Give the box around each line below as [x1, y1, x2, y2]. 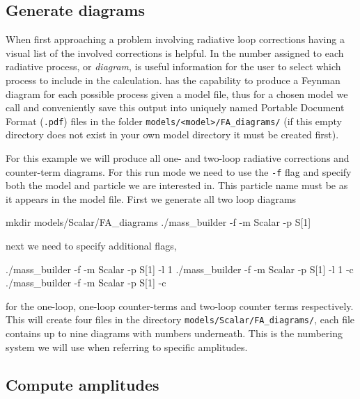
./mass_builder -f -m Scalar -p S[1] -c [6, 275, 166, 290]
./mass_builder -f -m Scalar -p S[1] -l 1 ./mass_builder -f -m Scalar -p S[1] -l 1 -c [6, 261, 354, 276]
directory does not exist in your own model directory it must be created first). [6, 127, 339, 142]
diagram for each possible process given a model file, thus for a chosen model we [6, 86, 348, 101]
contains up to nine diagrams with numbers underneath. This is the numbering [6, 326, 343, 341]
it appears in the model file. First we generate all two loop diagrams [6, 191, 297, 206]
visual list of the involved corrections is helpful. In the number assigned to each [6, 45, 344, 60]
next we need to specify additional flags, [6, 238, 177, 253]
